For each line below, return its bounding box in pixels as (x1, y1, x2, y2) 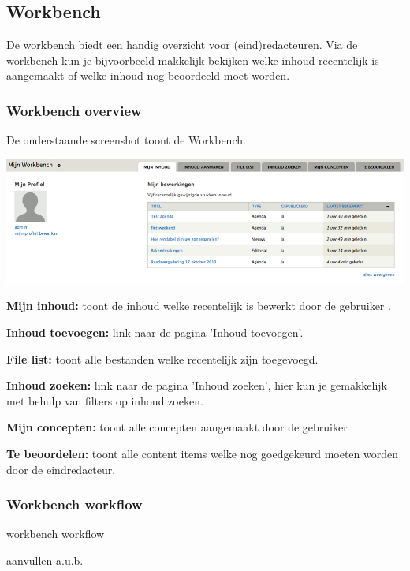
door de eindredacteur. (6, 461, 116, 477)
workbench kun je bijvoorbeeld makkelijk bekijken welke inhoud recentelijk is (6, 51, 379, 68)
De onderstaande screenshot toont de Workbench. (6, 132, 246, 148)
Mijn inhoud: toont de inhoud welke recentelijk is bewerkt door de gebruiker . (6, 297, 391, 314)
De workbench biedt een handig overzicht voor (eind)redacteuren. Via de (6, 36, 358, 53)
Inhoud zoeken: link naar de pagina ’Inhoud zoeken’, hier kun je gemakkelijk (6, 377, 387, 394)
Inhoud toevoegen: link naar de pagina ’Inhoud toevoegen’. (6, 324, 304, 341)
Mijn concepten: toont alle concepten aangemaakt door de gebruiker (6, 419, 348, 435)
